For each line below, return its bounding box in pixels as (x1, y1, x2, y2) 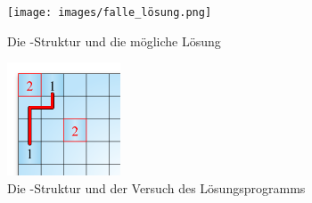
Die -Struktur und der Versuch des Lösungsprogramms (7, 179, 306, 198)
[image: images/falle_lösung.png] (7, 6, 212, 19)
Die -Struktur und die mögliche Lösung (7, 31, 221, 50)
